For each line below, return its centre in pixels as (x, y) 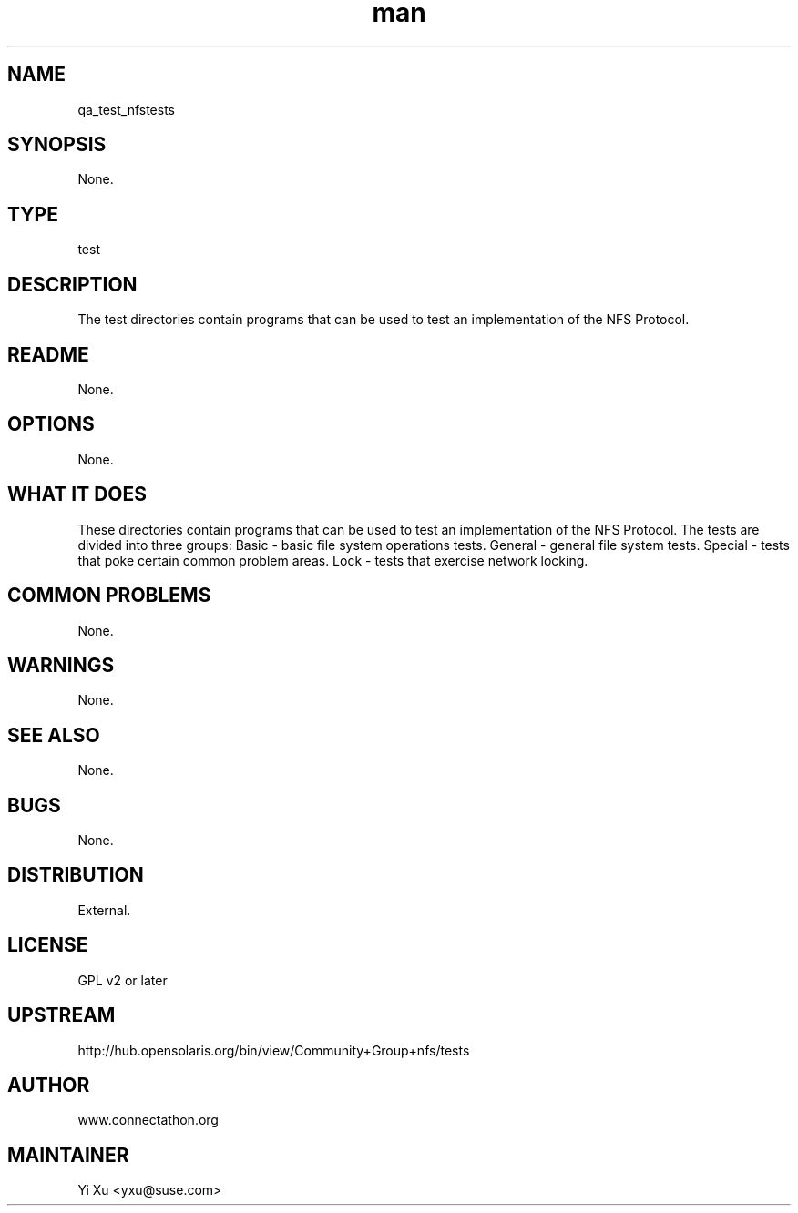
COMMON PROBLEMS (109, 596)
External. (104, 910)
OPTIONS (51, 424)
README (48, 354)
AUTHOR (49, 1085)
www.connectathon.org (148, 1120)
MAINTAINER (68, 1155)
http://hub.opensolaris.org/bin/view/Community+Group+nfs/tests (274, 1050)
